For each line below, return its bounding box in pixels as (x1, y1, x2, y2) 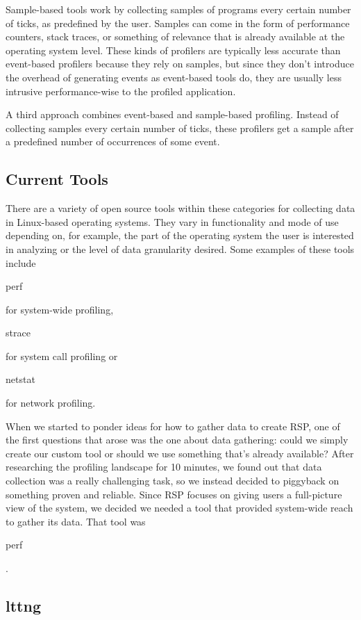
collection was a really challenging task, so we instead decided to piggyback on (6, 473, 339, 488)
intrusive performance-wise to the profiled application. (6, 83, 236, 98)
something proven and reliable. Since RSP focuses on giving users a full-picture (6, 487, 342, 501)
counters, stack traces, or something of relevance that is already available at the (6, 29, 345, 44)
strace (6, 325, 31, 340)
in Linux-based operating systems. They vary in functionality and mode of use (6, 214, 339, 229)
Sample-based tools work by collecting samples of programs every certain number (6, 2, 351, 16)
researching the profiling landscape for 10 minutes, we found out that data (6, 459, 322, 474)
